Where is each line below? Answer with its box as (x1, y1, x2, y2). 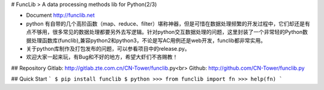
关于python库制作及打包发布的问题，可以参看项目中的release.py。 (26, 45, 190, 52)
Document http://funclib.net (26, 12, 95, 19)
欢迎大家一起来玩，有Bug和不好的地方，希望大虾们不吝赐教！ (26, 54, 178, 61)
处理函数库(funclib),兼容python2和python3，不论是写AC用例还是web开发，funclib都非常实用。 (31, 36, 266, 44)
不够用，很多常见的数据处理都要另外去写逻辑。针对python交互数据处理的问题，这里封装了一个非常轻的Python (31, 29, 303, 36)
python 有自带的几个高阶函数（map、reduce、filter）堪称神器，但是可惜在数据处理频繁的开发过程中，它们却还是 (26, 20, 305, 27)
